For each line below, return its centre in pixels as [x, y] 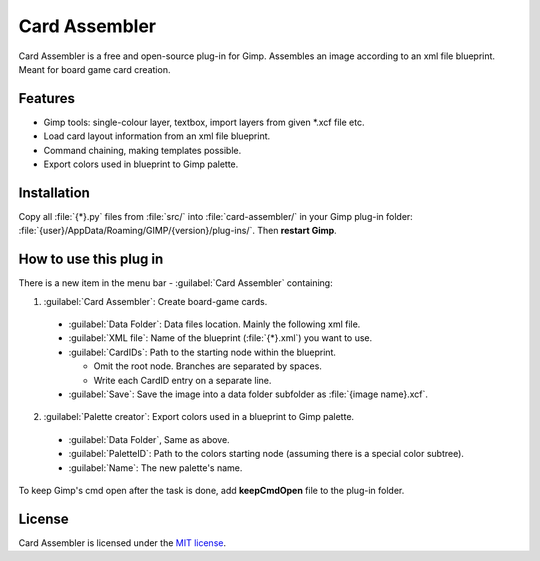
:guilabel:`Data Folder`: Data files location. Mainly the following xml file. [214, 324]
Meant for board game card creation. [94, 69]
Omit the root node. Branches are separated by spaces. [207, 366]
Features [46, 98]
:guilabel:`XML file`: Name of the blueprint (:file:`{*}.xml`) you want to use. [220, 338]
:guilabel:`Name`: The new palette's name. [155, 467]
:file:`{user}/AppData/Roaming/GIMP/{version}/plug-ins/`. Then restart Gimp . [177, 231]
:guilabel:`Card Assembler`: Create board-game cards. [155, 301]
